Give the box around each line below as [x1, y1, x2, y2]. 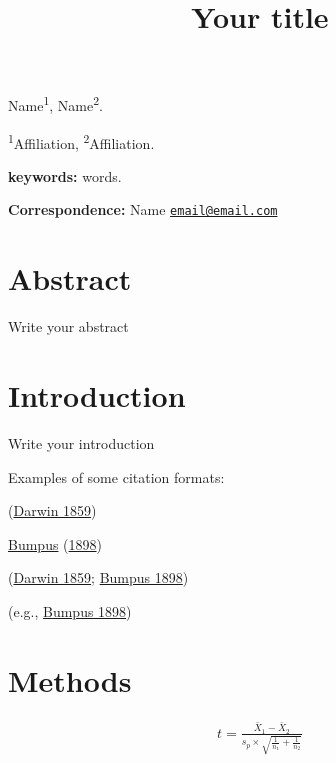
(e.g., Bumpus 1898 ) [8, 600, 132, 621]
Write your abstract [8, 316, 129, 337]
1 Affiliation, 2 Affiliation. [8, 129, 155, 153]
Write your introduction [8, 432, 155, 453]
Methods [8, 659, 132, 700]
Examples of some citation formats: [8, 466, 225, 487]
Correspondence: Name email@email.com [8, 199, 278, 220]
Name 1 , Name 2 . [8, 92, 103, 116]
